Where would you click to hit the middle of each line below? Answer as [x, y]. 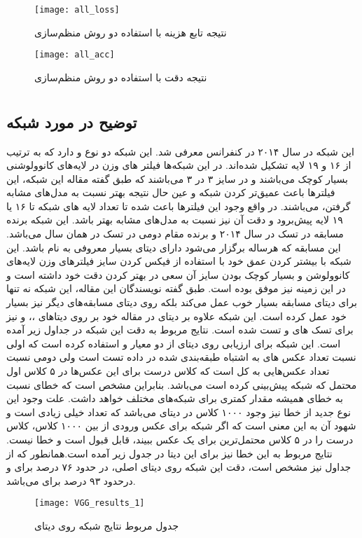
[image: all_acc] [75, 55]
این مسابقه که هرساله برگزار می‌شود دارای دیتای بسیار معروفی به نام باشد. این [174, 247]
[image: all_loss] [77, 10]
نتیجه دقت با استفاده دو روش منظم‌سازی [121, 77]
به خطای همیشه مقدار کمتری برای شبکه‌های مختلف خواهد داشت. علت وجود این [175, 398]
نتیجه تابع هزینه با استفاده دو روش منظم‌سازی [131, 32]
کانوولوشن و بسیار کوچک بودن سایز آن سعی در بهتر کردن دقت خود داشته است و [178, 274]
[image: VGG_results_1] [90, 503]
